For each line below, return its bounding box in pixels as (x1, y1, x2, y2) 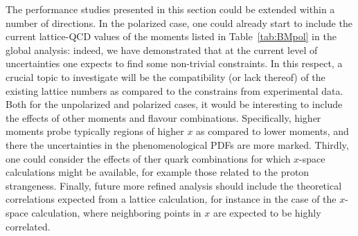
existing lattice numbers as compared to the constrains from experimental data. (6, 83, 343, 98)
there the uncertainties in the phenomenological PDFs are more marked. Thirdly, (6, 137, 349, 152)
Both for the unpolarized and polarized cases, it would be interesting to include (6, 97, 343, 111)
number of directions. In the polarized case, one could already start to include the (6, 15, 352, 30)
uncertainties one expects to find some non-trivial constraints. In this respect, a (6, 56, 343, 71)
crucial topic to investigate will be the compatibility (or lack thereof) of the (6, 69, 325, 84)
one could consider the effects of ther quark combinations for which (6, 151, 291, 165)
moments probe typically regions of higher (6, 124, 184, 138)
